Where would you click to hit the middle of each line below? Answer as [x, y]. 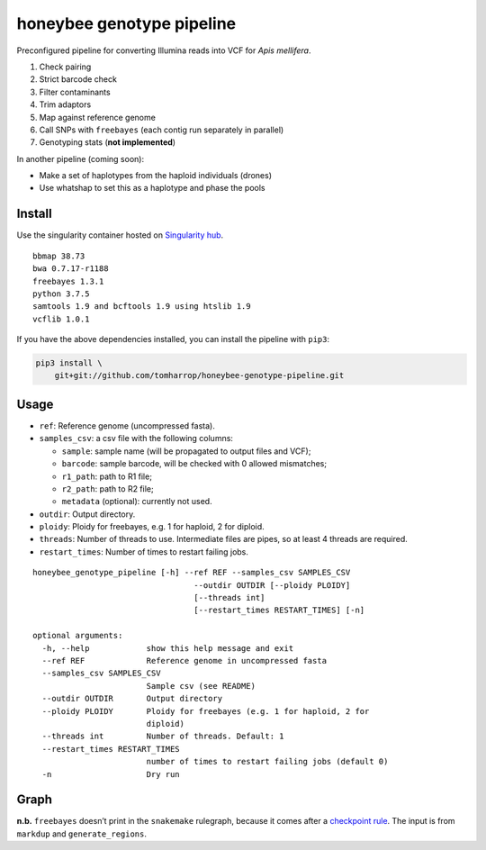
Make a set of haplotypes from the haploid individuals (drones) [156, 176]
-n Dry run [111, 774]
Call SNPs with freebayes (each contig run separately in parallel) [162, 130]
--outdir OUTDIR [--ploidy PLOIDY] [272, 585]
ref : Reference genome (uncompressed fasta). [127, 425]
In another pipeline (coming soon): [80, 158]
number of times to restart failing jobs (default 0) [267, 762]
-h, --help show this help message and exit [168, 648]
